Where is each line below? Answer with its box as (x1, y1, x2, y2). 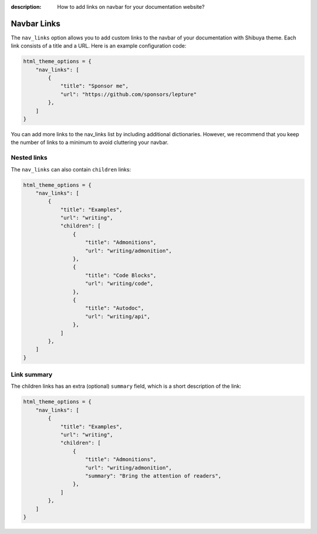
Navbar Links (11, 18, 61, 29)
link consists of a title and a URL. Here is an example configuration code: (11, 42, 187, 49)
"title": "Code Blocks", (85, 272, 157, 278)
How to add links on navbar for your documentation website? (57, 4, 205, 10)
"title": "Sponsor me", (60, 83, 129, 89)
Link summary (11, 371, 53, 379)
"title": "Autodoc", (85, 305, 144, 311)
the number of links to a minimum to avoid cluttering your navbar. (11, 139, 169, 146)
